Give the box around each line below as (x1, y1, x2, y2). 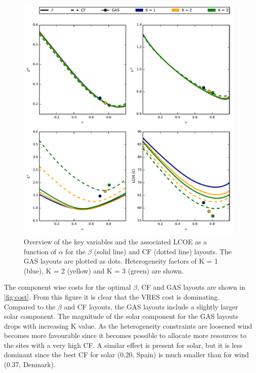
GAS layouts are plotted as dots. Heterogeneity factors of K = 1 (24, 256, 218, 266)
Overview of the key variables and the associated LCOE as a (24, 236, 207, 246)
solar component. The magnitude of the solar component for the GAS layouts (4, 311, 238, 321)
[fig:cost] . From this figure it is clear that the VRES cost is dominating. (4, 291, 220, 302)
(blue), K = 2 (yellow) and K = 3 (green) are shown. (24, 265, 184, 275)
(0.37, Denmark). (4, 359, 56, 370)
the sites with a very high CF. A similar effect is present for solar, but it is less (4, 339, 243, 350)
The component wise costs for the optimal (4, 282, 131, 292)
